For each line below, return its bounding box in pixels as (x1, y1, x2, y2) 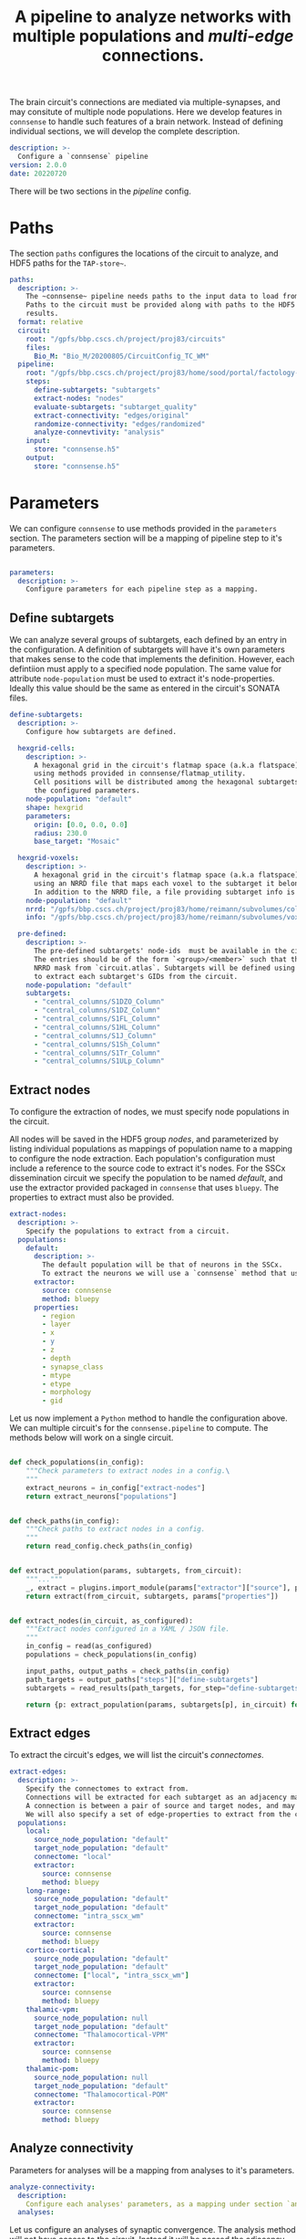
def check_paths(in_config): (9, 1516, 120, 1526)
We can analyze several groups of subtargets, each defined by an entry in (9, 635, 287, 646)
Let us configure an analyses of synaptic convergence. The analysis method (9, 2224, 296, 2235)
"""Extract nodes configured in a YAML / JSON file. (25, 1624, 230, 1634)
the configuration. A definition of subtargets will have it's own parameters (9, 644, 285, 655)
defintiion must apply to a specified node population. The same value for (9, 664, 282, 675)
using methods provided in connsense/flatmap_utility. (33, 769, 247, 778)
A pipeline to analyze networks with (15, 6, 291, 27)
